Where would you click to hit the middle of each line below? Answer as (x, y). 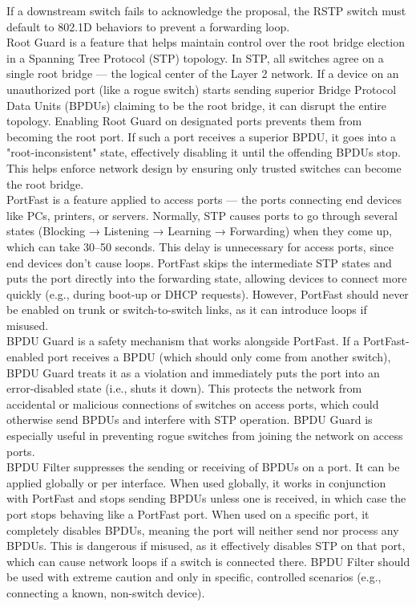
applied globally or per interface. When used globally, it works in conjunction (196, 482)
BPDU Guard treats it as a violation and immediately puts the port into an (193, 372)
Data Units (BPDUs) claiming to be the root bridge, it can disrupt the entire (197, 105)
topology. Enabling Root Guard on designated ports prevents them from (184, 121)
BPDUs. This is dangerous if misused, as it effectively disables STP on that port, (206, 546)
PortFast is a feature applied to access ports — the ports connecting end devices (204, 200)
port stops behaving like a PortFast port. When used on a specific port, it (188, 514)
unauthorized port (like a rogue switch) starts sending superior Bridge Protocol (202, 89)
